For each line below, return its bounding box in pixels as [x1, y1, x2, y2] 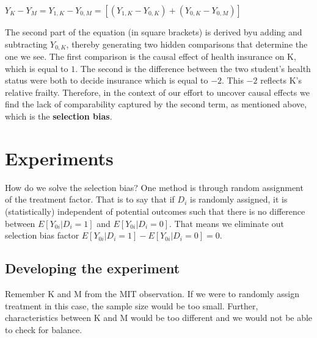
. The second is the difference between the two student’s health [75, 62, 311, 74]
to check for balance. [5, 323, 82, 336]
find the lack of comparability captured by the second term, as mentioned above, [5, 98, 307, 110]
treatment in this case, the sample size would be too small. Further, [5, 299, 258, 312]
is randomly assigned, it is [189, 193, 288, 206]
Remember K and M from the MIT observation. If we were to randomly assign [5, 287, 300, 300]
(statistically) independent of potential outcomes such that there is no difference [5, 204, 305, 217]
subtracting [5, 37, 48, 50]
